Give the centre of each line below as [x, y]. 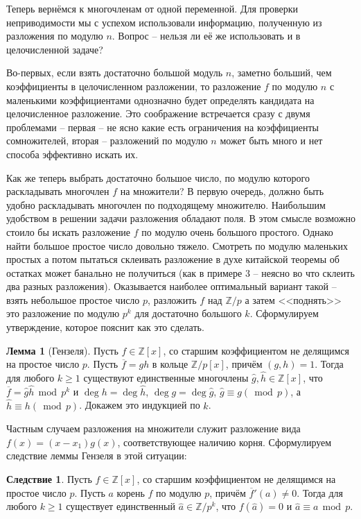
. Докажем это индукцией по [140, 405]
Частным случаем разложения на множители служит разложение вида [153, 428]
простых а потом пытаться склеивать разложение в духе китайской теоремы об [173, 259]
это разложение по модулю [63, 313]
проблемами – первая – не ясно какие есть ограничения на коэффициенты [162, 127]
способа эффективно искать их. [72, 154]
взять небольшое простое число [73, 299]
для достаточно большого [188, 313]
